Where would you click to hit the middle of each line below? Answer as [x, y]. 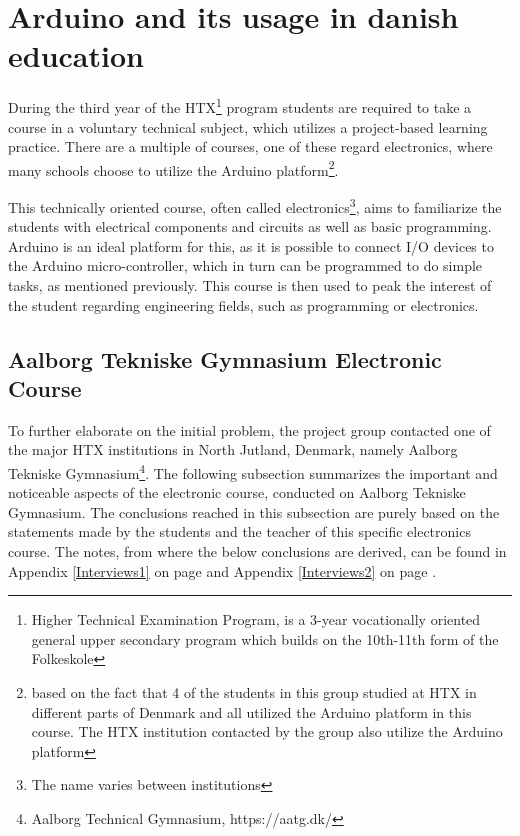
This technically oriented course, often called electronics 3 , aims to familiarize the [255, 205]
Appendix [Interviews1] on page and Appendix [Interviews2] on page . [222, 570]
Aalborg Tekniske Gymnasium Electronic [225, 358]
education [76, 55]
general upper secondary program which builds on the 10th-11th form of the [265, 638]
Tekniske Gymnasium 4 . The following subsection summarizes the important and [253, 471]
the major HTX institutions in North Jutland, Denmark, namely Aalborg [233, 449]
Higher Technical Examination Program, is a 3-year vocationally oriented [256, 619]
